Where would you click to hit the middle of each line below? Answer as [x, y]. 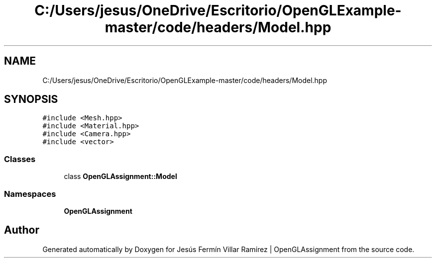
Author [22, 230]
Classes [20, 159]
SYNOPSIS [31, 99]
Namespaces [30, 194]
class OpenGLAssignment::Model [120, 176]
